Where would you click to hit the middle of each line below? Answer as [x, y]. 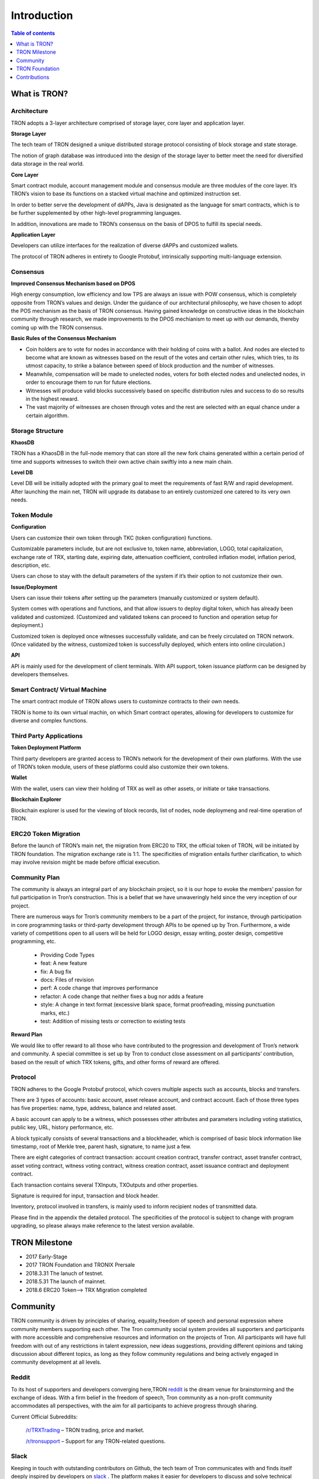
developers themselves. [40, 674]
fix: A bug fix [56, 971]
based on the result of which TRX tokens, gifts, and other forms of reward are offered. [115, 1062]
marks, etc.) [55, 1013]
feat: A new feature [64, 963]
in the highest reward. [52, 399]
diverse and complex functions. [49, 721]
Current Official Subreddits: [44, 1416]
